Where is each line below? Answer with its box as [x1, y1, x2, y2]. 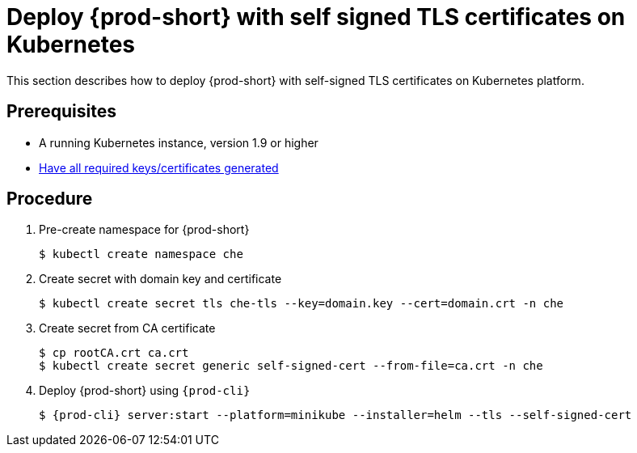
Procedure [6, 188, 93, 210]
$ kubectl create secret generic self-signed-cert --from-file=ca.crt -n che [39, 359, 543, 373]
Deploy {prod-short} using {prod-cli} [39, 383, 251, 398]
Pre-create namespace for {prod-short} [39, 222, 250, 237]
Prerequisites [6, 101, 116, 122]
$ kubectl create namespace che [39, 248, 243, 261]
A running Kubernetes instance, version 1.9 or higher [39, 135, 318, 150]
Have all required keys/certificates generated [39, 160, 279, 175]
